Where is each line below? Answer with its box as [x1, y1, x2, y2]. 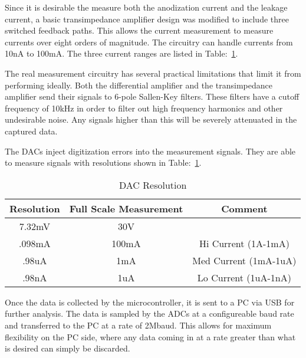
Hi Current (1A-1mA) [199, 236, 289, 250]
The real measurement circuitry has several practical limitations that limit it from [5, 67, 301, 79]
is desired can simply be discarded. [5, 342, 130, 354]
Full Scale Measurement [69, 201, 183, 215]
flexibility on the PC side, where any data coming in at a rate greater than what [5, 330, 296, 343]
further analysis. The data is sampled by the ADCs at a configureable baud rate [5, 307, 294, 320]
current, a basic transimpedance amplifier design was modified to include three [5, 12, 289, 25]
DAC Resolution [119, 178, 187, 192]
